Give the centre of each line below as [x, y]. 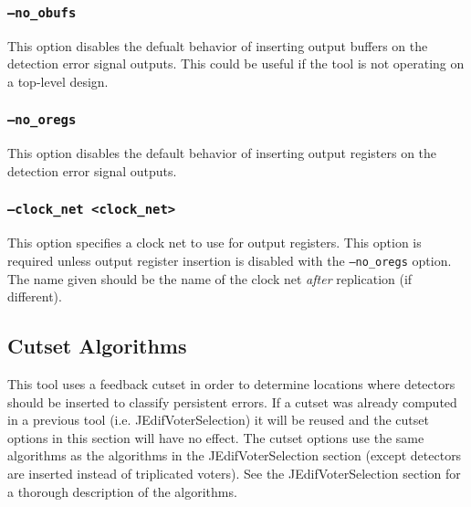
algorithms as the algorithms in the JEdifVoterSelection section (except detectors [235, 455]
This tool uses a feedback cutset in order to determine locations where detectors [231, 383]
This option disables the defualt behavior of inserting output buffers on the [218, 45]
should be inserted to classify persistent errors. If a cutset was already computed [232, 401]
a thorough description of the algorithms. [122, 491]
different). [35, 296]
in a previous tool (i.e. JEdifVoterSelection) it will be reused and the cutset [218, 420]
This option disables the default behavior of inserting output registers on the [222, 153]
